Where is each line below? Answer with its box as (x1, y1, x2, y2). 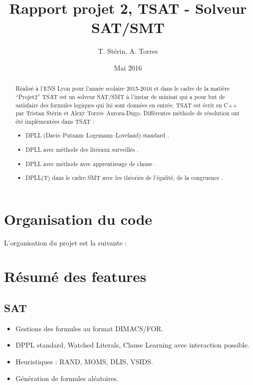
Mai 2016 (114, 62, 142, 72)
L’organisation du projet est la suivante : (4, 237, 127, 247)
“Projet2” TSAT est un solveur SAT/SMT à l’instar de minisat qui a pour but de (15, 92, 225, 101)
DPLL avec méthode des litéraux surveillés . (26, 145, 139, 154)
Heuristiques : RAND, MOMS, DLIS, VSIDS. (15, 356, 153, 367)
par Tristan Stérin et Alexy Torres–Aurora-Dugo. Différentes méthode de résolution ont (15, 109, 240, 117)
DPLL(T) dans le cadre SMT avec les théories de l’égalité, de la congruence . (26, 174, 223, 182)
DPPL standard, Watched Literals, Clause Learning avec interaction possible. (15, 340, 250, 350)
